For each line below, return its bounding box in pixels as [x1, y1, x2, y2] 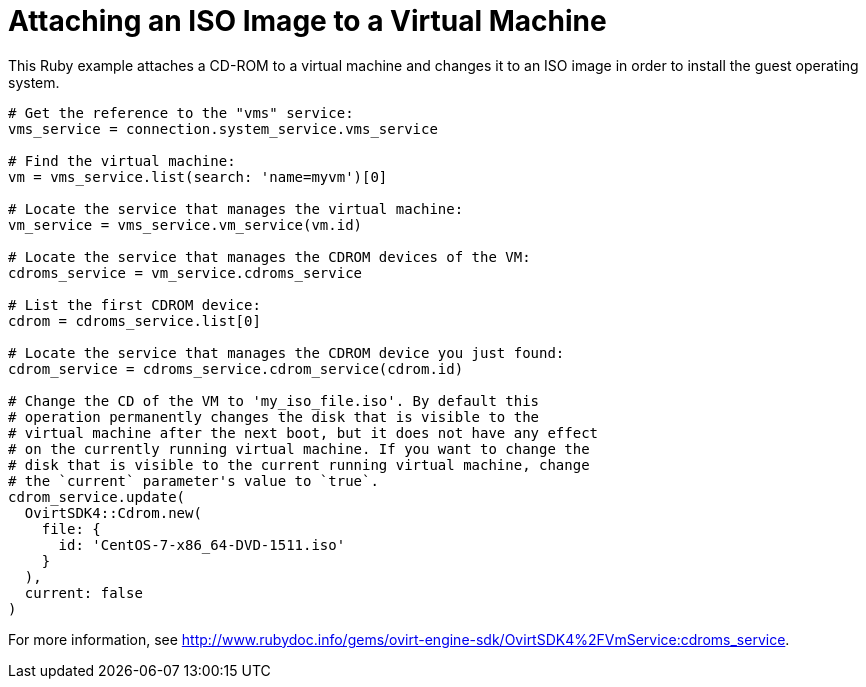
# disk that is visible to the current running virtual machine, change [8, 456, 590, 473]
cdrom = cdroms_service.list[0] [8, 312, 261, 329]
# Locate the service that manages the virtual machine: [8, 200, 464, 217]
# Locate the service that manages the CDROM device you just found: [8, 344, 565, 361]
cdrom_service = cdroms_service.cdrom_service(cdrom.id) [8, 360, 464, 377]
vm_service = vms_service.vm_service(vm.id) [8, 216, 363, 233]
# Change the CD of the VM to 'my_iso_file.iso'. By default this [8, 392, 540, 409]
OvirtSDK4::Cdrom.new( [24, 504, 202, 521]
